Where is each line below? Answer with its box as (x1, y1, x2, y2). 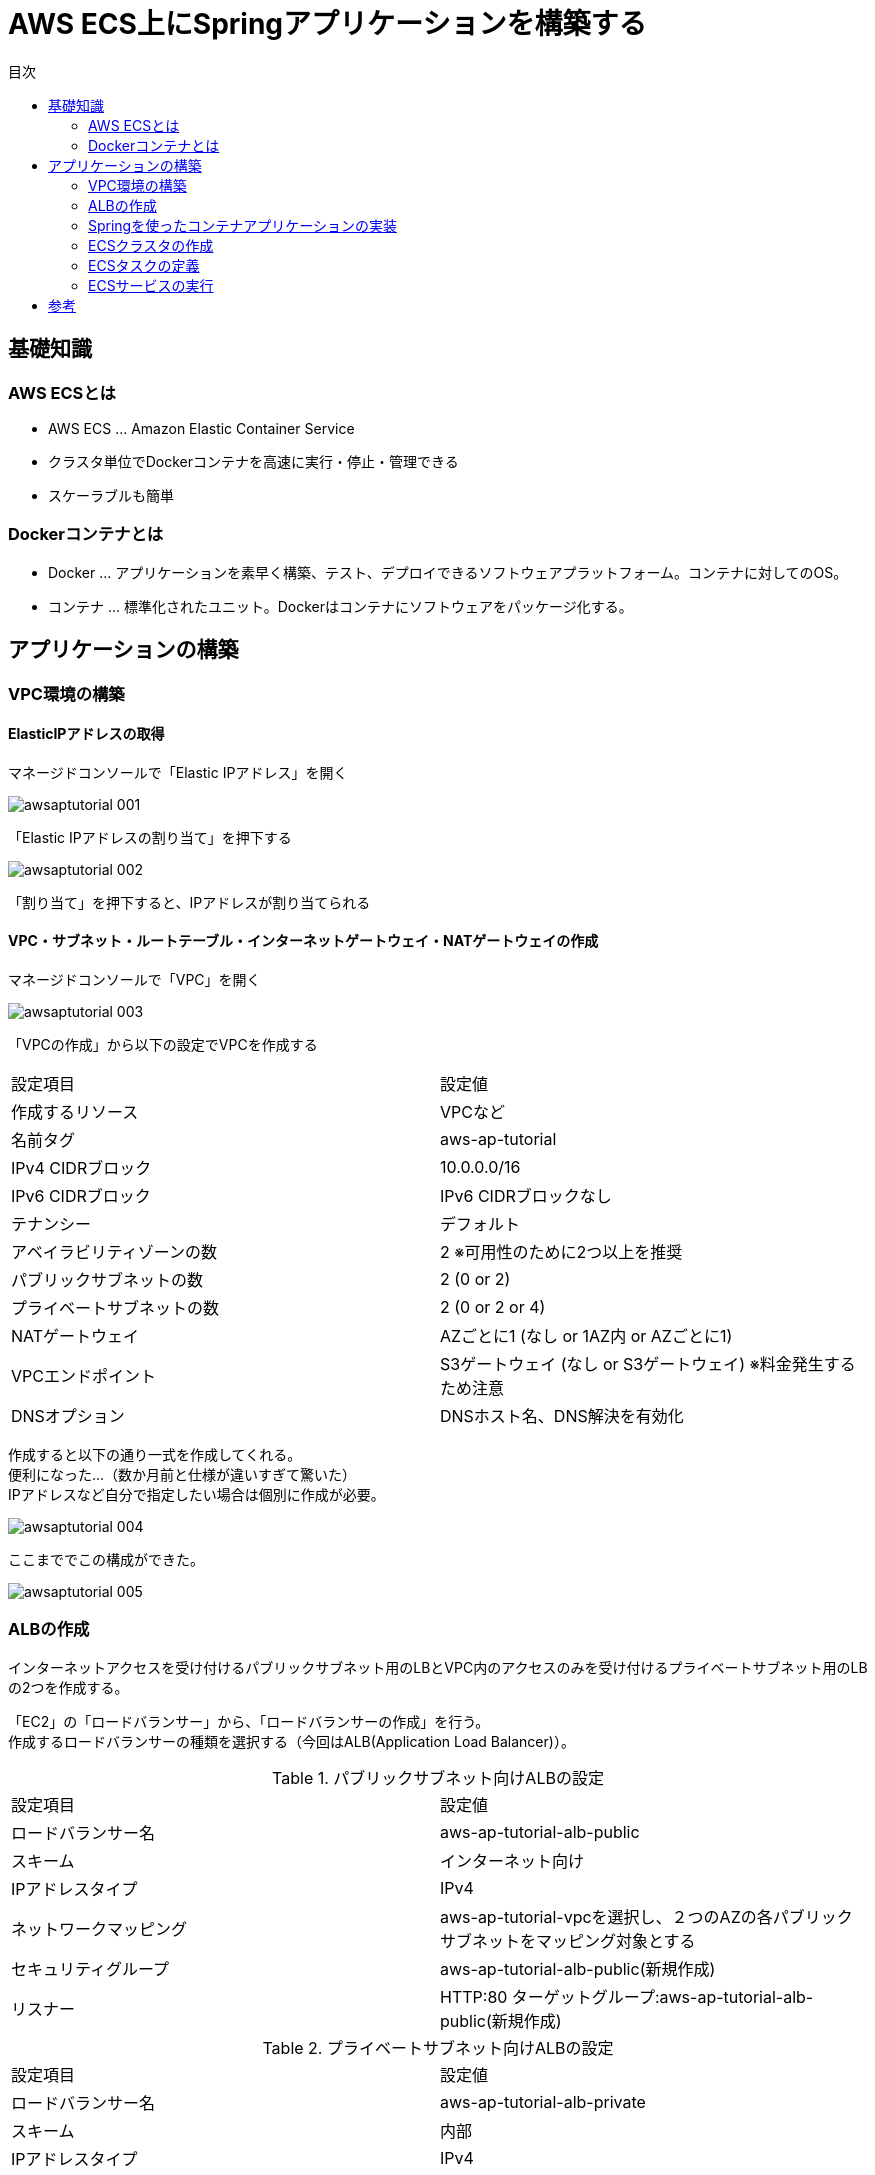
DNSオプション (11, 1406, 125, 1426)
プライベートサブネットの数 (11, 1298, 220, 1318)
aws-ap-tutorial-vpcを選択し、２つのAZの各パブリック (440, 1906, 853, 1927)
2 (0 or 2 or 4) (440, 1297, 546, 1317)
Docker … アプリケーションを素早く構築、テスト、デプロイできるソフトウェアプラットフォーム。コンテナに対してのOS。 (48, 563, 848, 581)
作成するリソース (11, 1102, 139, 1122)
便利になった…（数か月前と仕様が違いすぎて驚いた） (8, 1466, 357, 1483)
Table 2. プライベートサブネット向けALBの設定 (262, 2037, 614, 2058)
